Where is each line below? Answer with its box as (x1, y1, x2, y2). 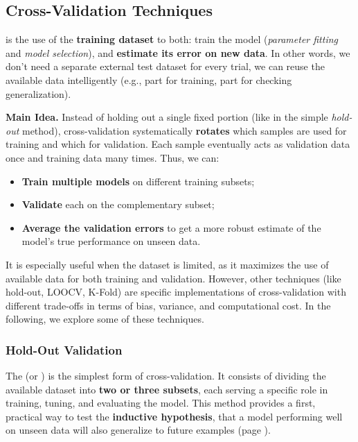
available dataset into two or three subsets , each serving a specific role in (6, 382, 328, 396)
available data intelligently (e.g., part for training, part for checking (6, 72, 292, 87)
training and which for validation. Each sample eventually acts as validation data (6, 137, 350, 151)
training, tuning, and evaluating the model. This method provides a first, (6, 396, 316, 410)
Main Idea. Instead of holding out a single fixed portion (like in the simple (6, 110, 328, 124)
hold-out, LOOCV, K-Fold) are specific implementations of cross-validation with (6, 284, 346, 299)
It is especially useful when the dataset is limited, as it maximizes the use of (6, 257, 329, 271)
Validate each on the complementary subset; (21, 197, 215, 212)
